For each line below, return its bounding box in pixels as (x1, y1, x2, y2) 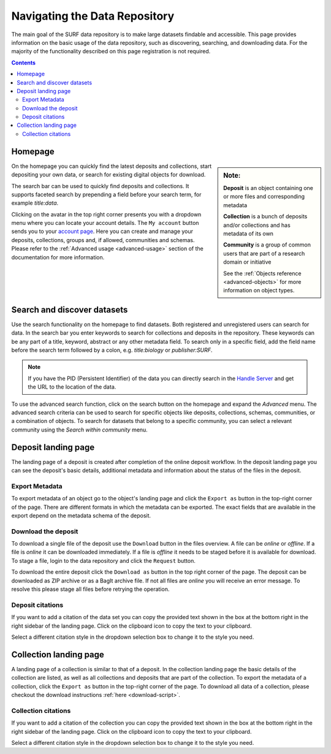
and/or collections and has (223, 221, 291, 229)
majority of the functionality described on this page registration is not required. (11, 48, 211, 55)
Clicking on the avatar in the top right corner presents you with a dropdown (11, 210, 202, 218)
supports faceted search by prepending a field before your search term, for (11, 191, 202, 198)
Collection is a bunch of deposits (223, 213, 308, 220)
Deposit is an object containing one (223, 185, 314, 192)
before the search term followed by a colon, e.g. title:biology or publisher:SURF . (11, 346, 213, 354)
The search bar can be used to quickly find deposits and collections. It (11, 182, 189, 189)
